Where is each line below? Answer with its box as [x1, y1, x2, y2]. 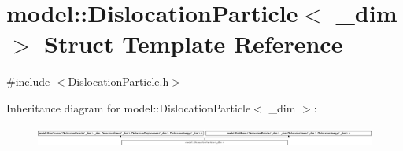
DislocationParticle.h [68, 73, 169, 90]
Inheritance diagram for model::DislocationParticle [6, 99, 251, 116]
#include [6, 73, 50, 90]
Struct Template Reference [44, 28, 343, 60]
